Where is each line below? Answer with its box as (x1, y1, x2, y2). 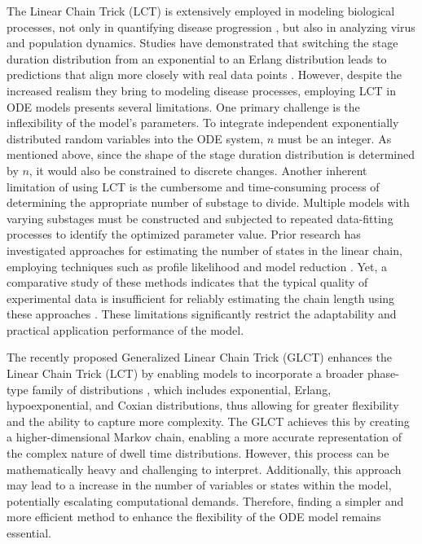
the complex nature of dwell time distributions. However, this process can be (7, 445, 389, 462)
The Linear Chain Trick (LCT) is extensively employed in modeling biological (7, 2, 395, 19)
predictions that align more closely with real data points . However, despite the (7, 66, 402, 83)
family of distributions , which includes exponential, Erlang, (32, 380, 332, 397)
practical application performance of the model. (7, 321, 244, 338)
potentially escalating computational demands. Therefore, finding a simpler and (7, 492, 404, 509)
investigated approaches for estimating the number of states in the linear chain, (7, 241, 402, 258)
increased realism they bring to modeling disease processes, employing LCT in (7, 81, 397, 99)
